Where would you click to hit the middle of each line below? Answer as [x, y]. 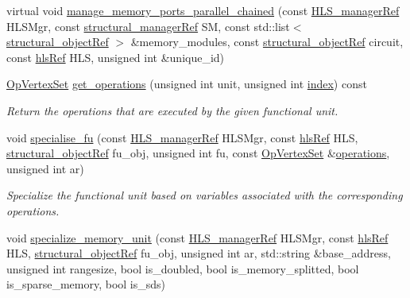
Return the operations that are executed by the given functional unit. [172, 110]
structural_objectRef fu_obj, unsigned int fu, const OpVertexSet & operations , [198, 153]
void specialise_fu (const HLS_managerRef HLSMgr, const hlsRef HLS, [182, 137]
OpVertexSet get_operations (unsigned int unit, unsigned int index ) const [187, 84]
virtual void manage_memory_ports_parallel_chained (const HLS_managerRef [203, 10]
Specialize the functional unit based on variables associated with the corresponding [205, 195]
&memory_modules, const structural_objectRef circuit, [267, 42]
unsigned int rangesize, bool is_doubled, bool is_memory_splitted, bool [183, 268]
